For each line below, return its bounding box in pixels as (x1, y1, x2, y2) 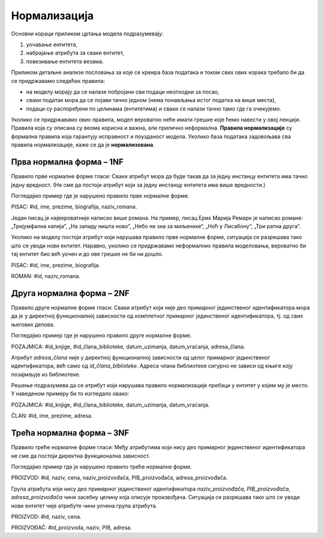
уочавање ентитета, (26, 41, 78, 48)
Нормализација (11, 9, 94, 22)
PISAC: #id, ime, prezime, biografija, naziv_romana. (11, 203, 137, 210)
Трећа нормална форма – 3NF (11, 428, 130, 438)
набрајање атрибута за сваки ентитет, (26, 49, 124, 56)
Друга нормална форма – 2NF (11, 288, 130, 298)
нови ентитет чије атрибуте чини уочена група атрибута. (11, 502, 157, 509)
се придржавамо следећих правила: (11, 77, 105, 84)
